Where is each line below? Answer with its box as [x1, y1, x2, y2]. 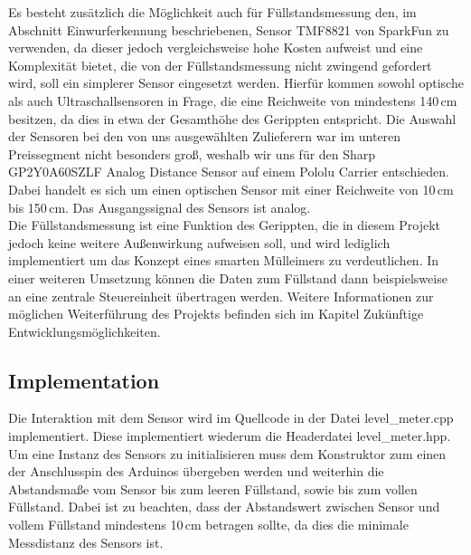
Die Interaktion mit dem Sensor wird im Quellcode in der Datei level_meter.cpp [8, 408, 454, 427]
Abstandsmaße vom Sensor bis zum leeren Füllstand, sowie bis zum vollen [8, 479, 418, 498]
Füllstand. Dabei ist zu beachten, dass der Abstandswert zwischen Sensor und [8, 497, 440, 516]
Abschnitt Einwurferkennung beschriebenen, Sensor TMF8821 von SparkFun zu [8, 20, 449, 39]
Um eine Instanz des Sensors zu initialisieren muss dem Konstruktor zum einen [8, 444, 447, 463]
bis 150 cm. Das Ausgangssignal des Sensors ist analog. [8, 197, 311, 216]
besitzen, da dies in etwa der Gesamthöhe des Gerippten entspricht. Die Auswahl [8, 109, 457, 128]
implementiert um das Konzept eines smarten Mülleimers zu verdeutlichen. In [8, 251, 439, 270]
